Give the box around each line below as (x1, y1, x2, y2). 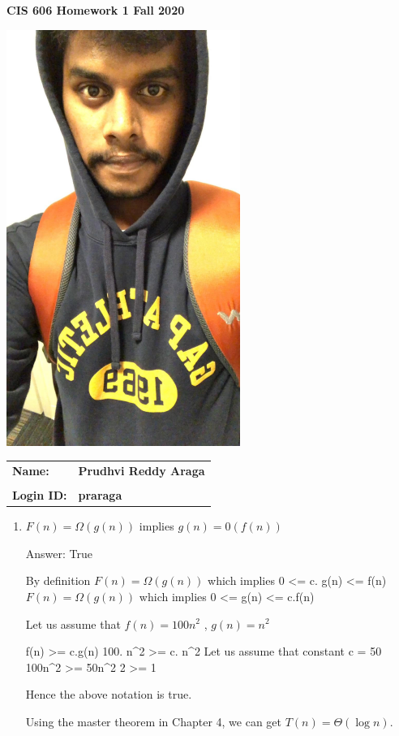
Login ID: (12, 487, 67, 504)
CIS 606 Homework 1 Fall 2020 (6, 2, 185, 18)
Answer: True (25, 544, 93, 561)
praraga (78, 487, 122, 504)
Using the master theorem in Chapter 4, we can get (25, 712, 282, 730)
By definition (25, 572, 91, 589)
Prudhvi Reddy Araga (78, 461, 205, 478)
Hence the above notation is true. (25, 686, 192, 703)
